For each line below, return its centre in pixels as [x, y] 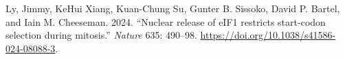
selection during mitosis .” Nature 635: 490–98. [101, 35]
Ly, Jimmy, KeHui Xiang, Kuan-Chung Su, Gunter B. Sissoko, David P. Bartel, [173, 8]
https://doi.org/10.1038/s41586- [268, 35]
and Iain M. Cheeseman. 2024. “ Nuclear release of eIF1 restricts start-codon [166, 21]
